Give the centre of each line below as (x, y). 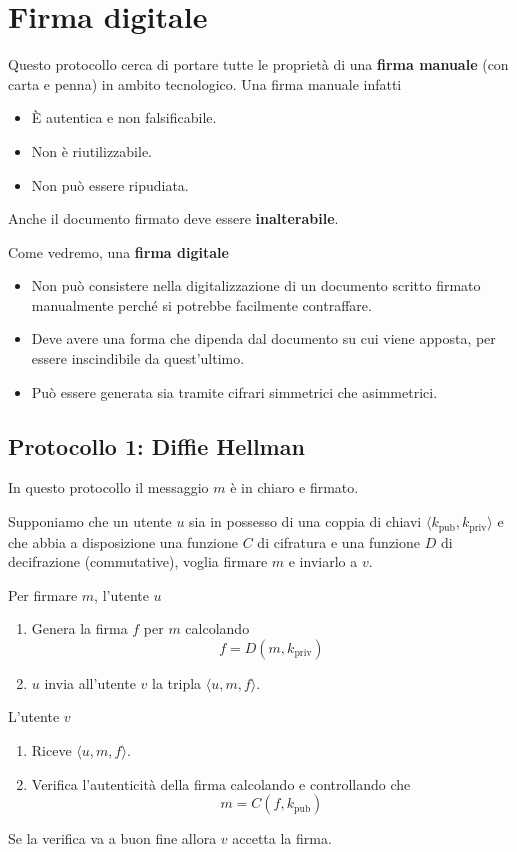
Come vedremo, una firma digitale (118, 251)
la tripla (177, 682)
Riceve (51, 750)
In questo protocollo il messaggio (108, 487)
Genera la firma (79, 628)
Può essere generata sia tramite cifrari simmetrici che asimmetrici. (234, 391)
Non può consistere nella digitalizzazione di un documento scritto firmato (256, 285)
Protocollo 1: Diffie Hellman (156, 445)
